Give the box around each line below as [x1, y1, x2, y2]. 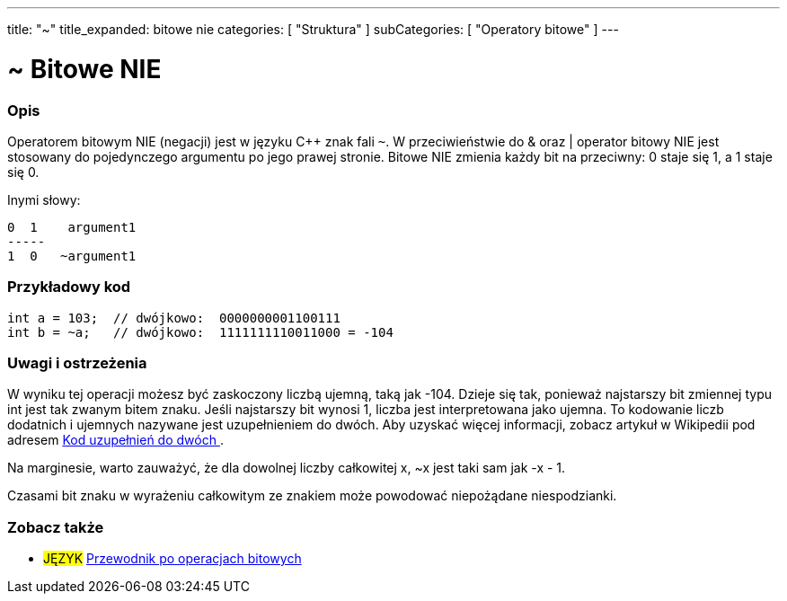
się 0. [7, 164, 40, 180]
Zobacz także [7, 517, 104, 536]
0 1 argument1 [7, 219, 137, 234]
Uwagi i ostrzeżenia [7, 354, 147, 372]
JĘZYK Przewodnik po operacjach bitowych [43, 551, 302, 567]
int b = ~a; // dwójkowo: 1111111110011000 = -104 [7, 324, 393, 340]
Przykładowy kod [7, 278, 131, 296]
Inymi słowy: [7, 191, 81, 208]
